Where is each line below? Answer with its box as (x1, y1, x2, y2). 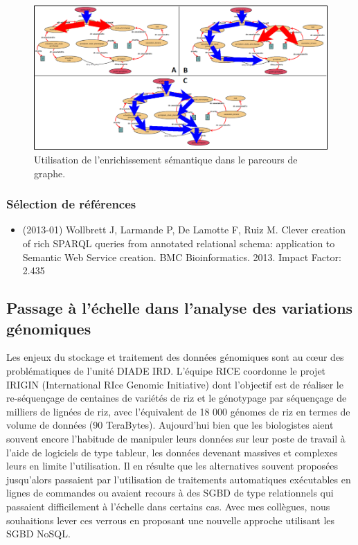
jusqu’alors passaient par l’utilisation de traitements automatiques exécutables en (6, 472, 351, 486)
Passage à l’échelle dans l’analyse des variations (6, 297, 353, 319)
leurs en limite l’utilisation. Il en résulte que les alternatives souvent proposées (6, 458, 339, 473)
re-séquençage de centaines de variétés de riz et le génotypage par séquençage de (6, 391, 347, 405)
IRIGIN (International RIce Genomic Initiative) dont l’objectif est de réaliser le (6, 377, 343, 391)
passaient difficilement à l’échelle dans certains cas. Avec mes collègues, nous (6, 499, 330, 513)
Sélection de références (6, 195, 136, 213)
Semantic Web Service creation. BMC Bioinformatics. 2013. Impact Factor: (22, 249, 341, 264)
